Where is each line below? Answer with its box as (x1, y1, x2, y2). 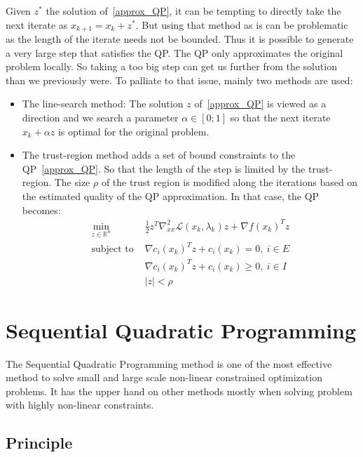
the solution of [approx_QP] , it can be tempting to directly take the (46, 4, 341, 18)
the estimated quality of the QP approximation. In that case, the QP (22, 188, 320, 203)
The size (54, 175, 90, 190)
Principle (6, 432, 73, 453)
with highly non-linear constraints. (6, 397, 154, 412)
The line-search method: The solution (22, 96, 184, 111)
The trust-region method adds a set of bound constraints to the (22, 147, 296, 162)
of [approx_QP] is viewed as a (194, 96, 327, 111)
